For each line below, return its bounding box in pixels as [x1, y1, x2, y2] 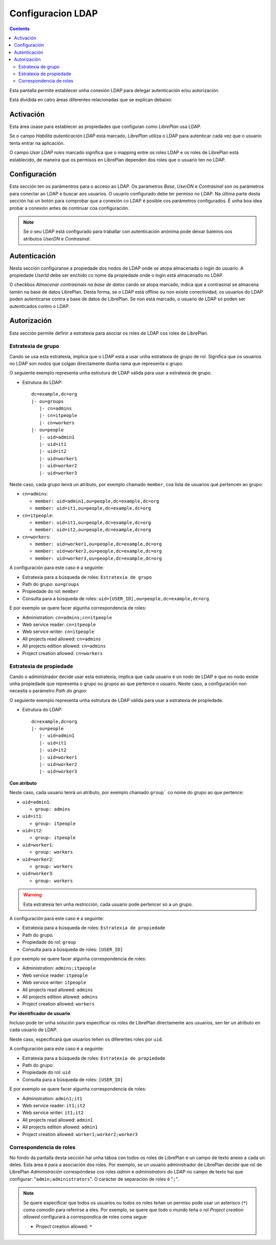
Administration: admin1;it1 [22, 1095, 83, 1101]
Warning [23, 892, 42, 898]
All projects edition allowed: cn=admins [22, 643, 106, 649]
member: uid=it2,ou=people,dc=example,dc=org [35, 527, 151, 533]
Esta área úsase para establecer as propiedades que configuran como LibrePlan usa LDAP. [9, 123, 201, 129]
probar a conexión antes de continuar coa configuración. [9, 205, 130, 211]
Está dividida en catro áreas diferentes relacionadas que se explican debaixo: [9, 97, 172, 103]
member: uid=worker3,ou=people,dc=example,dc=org [35, 555, 162, 561]
